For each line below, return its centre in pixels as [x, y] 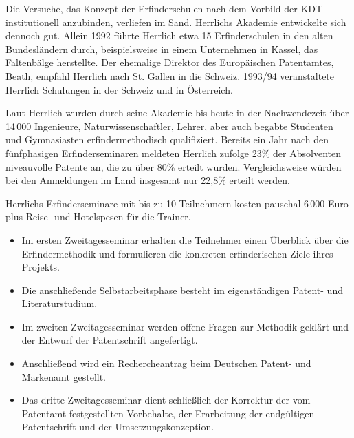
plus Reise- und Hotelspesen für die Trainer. [98, 217]
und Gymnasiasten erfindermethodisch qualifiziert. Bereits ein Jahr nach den [167, 139]
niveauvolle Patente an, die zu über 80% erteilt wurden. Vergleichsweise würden [174, 166]
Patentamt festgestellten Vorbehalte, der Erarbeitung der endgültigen [168, 413]
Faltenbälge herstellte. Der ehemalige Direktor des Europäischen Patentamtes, [170, 62]
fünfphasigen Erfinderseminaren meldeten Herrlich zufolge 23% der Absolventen [173, 153]
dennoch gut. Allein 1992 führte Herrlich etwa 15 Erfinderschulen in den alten [169, 35]
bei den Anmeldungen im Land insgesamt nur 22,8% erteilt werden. [148, 180]
